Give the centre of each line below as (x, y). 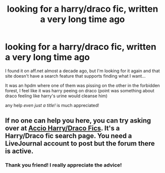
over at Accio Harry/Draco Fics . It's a (63, 128)
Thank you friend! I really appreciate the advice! (64, 165)
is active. (19, 151)
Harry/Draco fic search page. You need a (69, 136)
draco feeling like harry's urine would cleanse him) (56, 96)
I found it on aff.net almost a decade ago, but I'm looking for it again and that (82, 71)
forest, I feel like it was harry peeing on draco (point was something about (80, 90)
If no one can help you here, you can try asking (78, 121)
